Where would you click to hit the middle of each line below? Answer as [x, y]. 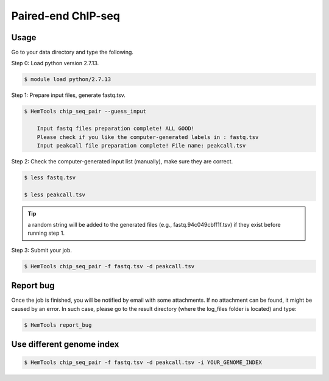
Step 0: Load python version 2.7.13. [55, 63]
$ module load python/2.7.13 [68, 80]
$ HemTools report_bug [58, 325]
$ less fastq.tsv [50, 177]
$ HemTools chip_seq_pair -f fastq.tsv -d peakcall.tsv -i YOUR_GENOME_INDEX [143, 362]
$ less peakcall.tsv [55, 194]
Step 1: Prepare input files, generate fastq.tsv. [69, 95]
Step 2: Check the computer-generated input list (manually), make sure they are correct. [122, 161]
